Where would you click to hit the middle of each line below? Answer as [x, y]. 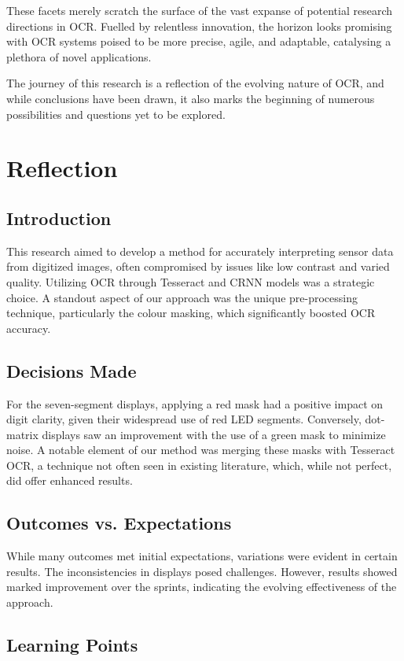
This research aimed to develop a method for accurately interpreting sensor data [200, 251]
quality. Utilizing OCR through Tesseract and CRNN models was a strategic [191, 281]
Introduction [59, 218]
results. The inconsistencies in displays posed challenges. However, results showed [202, 571]
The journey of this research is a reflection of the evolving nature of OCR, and [195, 83]
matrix [22, 434]
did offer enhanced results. [70, 480]
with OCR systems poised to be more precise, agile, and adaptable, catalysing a [199, 41]
